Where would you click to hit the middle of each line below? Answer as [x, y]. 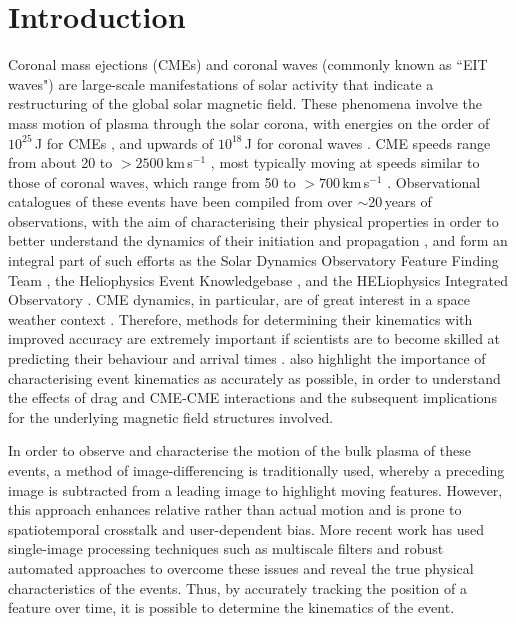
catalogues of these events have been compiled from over [180, 201]
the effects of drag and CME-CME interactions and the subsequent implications [252, 397]
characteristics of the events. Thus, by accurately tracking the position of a [238, 587]
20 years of [400, 201]
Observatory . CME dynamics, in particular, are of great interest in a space [239, 299]
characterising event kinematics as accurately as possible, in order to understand [254, 377]
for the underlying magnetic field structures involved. [171, 416]
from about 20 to [60, 162]
